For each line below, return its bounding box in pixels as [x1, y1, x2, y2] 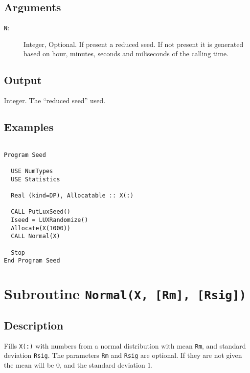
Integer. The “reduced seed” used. [4, 95, 106, 106]
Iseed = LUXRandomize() [11, 216, 88, 223]
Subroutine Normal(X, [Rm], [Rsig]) [4, 284, 247, 304]
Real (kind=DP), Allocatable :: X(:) [11, 192, 134, 199]
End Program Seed [4, 257, 60, 264]
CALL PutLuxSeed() [11, 208, 71, 216]
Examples [4, 119, 54, 134]
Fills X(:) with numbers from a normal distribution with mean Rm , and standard [4, 340, 246, 351]
